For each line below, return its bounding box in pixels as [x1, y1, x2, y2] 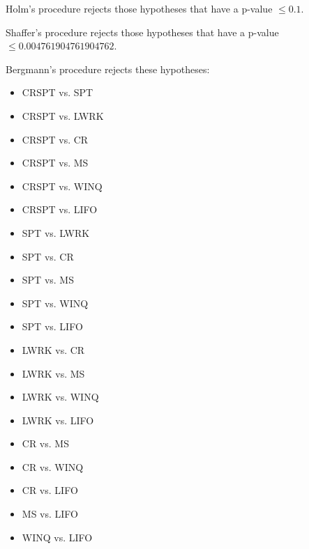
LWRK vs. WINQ [22, 389, 99, 404]
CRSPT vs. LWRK [22, 108, 104, 123]
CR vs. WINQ [22, 459, 84, 474]
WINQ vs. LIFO [22, 529, 93, 544]
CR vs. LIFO [22, 483, 78, 497]
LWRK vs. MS [22, 366, 85, 380]
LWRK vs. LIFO [22, 412, 94, 427]
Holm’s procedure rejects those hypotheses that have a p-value [6, 1, 273, 15]
